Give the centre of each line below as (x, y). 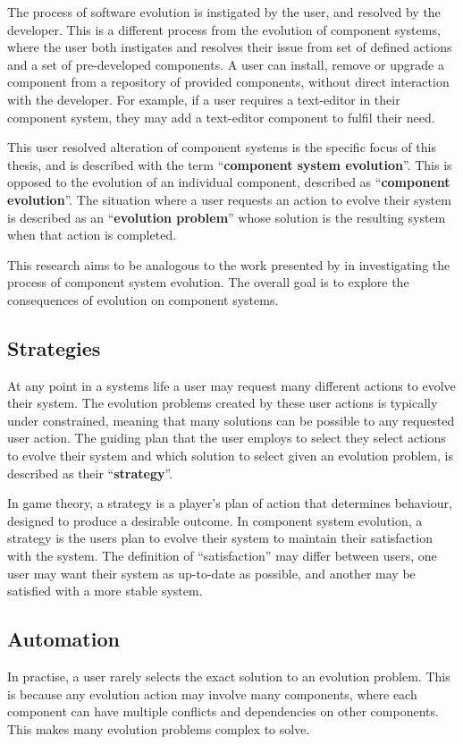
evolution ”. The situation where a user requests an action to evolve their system (229, 199)
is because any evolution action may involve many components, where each (212, 693)
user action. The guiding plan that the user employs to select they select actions (227, 438)
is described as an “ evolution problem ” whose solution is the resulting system (227, 217)
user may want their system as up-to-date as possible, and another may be (211, 573)
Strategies (54, 347)
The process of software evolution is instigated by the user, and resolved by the (224, 12)
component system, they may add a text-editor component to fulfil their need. (221, 117)
